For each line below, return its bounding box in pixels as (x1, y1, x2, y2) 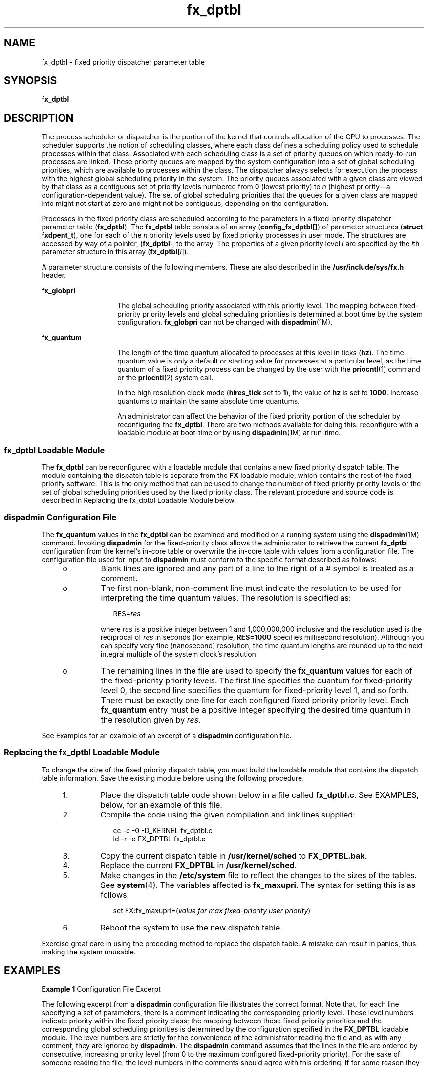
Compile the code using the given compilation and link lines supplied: (100, 809, 355, 819)
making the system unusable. (42, 947, 136, 956)
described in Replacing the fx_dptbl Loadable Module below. (42, 496, 236, 505)
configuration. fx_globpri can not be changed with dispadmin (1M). (117, 318, 333, 327)
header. (42, 271, 66, 280)
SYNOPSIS (4, 74, 57, 87)
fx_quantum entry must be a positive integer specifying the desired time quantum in (101, 704, 411, 715)
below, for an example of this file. (100, 799, 222, 810)
